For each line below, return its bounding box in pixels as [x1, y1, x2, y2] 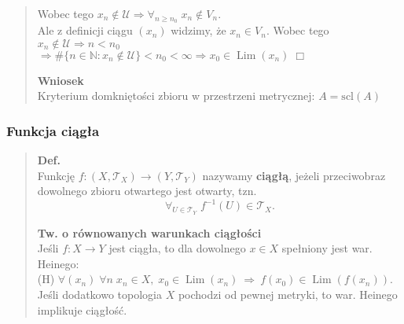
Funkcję [37, 167, 75, 183]
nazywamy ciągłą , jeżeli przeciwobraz [202, 167, 386, 183]
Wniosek [37, 72, 84, 88]
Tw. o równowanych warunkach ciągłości [37, 224, 262, 241]
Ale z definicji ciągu [37, 22, 133, 39]
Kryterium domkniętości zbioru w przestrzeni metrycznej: [37, 87, 315, 104]
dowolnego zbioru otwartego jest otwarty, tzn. [37, 182, 257, 199]
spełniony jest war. [281, 240, 373, 256]
